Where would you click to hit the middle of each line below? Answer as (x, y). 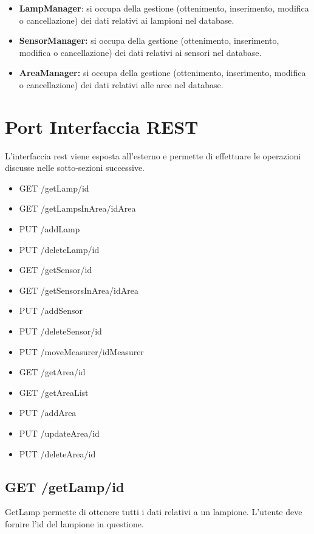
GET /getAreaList (54, 392)
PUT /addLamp (49, 229)
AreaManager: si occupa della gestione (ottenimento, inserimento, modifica (162, 73)
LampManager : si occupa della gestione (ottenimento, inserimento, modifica (164, 8)
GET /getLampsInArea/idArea (77, 208)
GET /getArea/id (52, 372)
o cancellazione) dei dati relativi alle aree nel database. (121, 84)
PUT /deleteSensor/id (60, 331)
